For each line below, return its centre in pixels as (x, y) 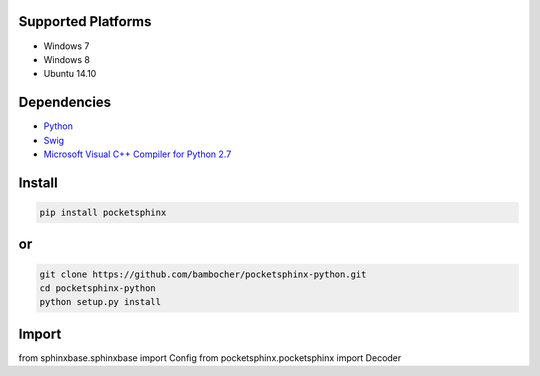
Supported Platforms (85, 21)
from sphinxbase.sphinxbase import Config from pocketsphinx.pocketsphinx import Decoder (210, 357)
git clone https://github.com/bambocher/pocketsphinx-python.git (203, 274)
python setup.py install (100, 302)
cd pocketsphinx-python (98, 288)
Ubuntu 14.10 (70, 74)
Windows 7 (66, 46)
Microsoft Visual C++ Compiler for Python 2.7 (137, 154)
